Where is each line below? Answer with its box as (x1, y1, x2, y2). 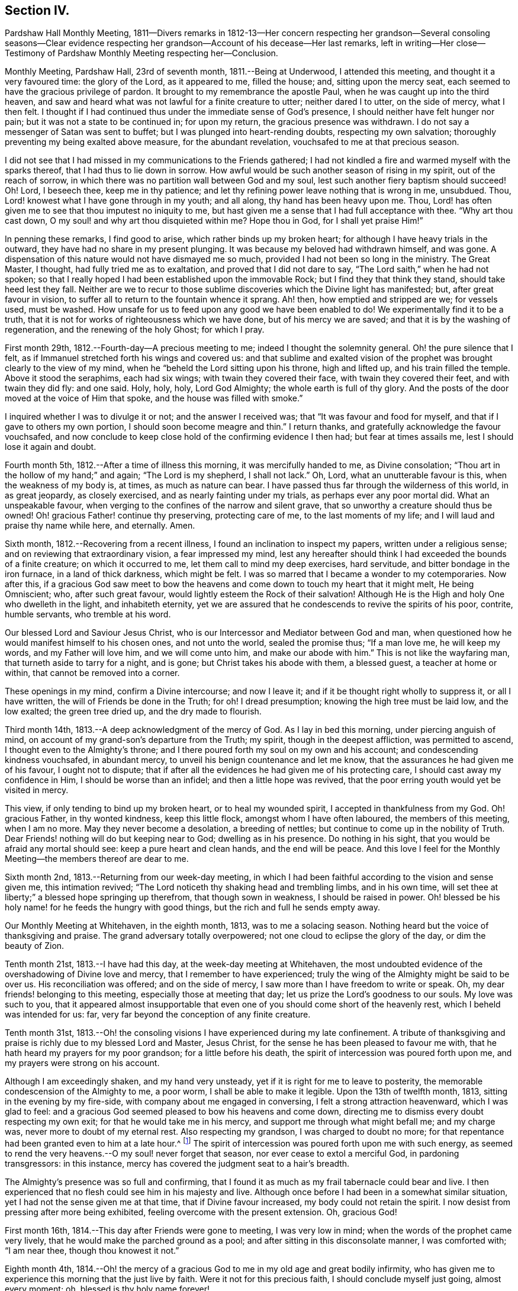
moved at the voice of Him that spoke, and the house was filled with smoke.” (5, 393, 303, 404)
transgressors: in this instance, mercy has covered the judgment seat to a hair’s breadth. (5, 1158, 350, 1169)
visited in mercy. (5, 785, 69, 796)
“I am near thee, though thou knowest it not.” (5, 1245, 179, 1256)
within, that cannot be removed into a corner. (5, 668, 180, 678)
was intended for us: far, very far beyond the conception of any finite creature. (5, 1009, 311, 1020)
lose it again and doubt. (5, 442, 96, 452)
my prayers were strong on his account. (5, 1058, 160, 1068)
